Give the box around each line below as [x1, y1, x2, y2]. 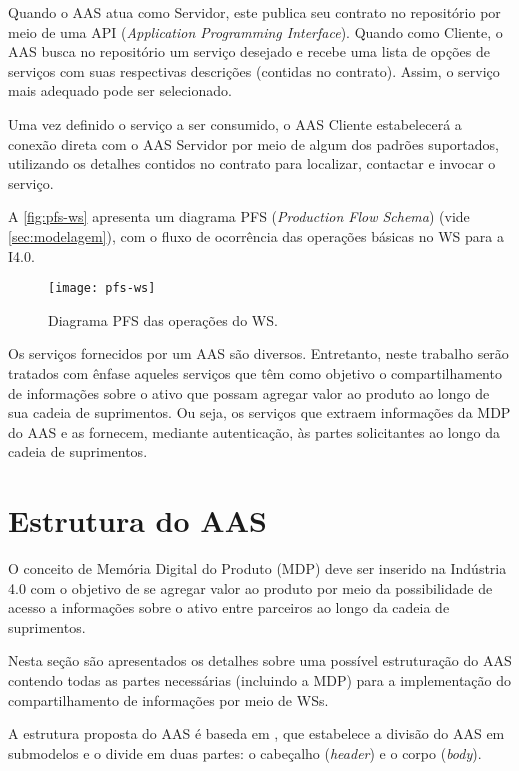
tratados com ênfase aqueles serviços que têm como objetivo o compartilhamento [8, 362, 502, 383]
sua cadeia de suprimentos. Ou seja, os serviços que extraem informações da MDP [8, 402, 511, 423]
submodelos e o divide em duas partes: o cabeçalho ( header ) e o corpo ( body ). [8, 742, 482, 763]
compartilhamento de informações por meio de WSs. [8, 689, 329, 710]
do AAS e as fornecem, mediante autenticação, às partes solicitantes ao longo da [8, 421, 500, 442]
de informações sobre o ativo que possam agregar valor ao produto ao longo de [8, 382, 490, 403]
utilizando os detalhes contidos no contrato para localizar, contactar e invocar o [8, 153, 496, 174]
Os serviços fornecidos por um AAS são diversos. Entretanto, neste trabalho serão [8, 343, 509, 364]
